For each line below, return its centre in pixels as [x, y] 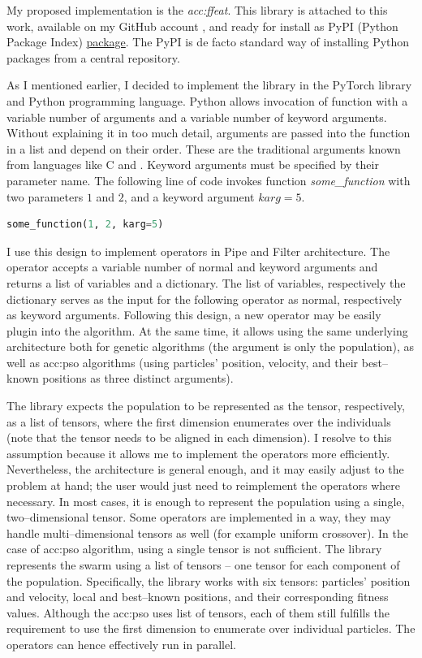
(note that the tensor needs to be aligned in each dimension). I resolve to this [199, 437]
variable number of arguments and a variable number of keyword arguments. [197, 117]
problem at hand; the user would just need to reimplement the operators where [204, 485]
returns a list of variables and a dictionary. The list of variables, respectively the [206, 282]
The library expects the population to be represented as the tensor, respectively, [206, 406]
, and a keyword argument [189, 196]
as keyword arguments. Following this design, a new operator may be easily [194, 315]
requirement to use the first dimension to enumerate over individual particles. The [211, 628]
